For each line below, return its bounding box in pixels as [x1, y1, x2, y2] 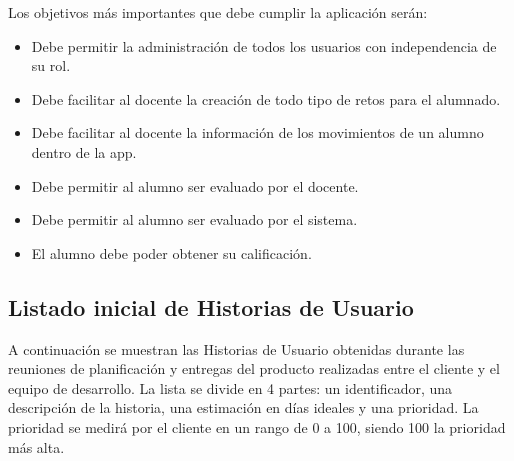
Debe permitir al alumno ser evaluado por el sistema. [31, 209, 358, 230]
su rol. [31, 55, 71, 76]
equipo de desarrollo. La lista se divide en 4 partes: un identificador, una [8, 377, 453, 398]
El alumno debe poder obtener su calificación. [31, 242, 312, 263]
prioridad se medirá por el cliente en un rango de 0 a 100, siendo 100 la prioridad [8, 416, 506, 437]
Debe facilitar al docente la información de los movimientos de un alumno [31, 122, 484, 143]
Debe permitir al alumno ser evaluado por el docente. [31, 175, 359, 196]
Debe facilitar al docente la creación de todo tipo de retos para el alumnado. [31, 88, 501, 109]
